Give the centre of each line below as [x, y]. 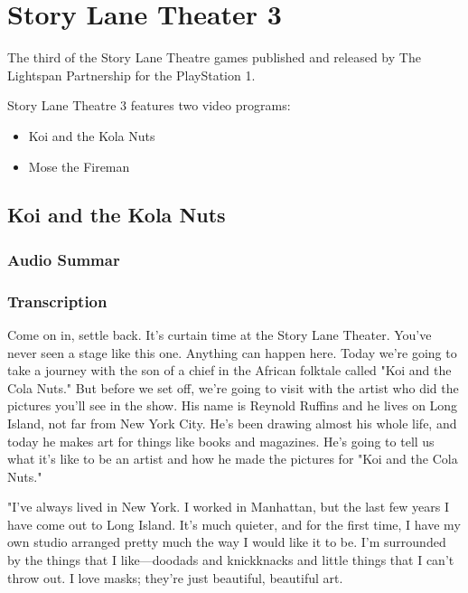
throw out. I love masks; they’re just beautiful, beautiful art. [175, 577]
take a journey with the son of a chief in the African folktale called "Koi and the [229, 370]
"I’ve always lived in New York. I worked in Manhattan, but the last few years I [228, 507]
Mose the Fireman [79, 166]
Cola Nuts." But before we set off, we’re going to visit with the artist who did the [233, 387]
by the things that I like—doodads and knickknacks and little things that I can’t [231, 560]
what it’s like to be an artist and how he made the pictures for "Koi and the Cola [233, 459]
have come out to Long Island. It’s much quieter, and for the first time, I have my [234, 524]
